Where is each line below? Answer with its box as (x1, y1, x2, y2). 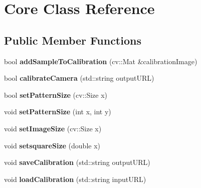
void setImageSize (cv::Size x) (4, 123, 102, 133)
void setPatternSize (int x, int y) (4, 106, 111, 117)
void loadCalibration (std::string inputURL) (4, 173, 146, 184)
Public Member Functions (4, 32, 141, 48)
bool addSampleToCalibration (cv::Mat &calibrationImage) (4, 56, 197, 66)
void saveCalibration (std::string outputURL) (4, 157, 150, 167)
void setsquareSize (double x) (4, 140, 100, 150)
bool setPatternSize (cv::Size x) (4, 89, 108, 100)
